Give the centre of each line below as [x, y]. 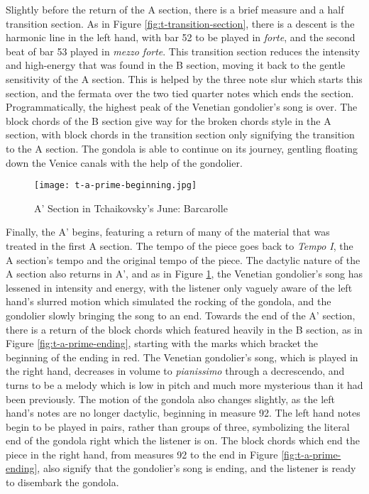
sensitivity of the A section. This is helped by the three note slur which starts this [184, 78]
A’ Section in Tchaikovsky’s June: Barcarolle [131, 208]
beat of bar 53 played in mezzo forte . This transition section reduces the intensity [183, 51]
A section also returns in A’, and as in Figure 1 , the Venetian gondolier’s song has [184, 274]
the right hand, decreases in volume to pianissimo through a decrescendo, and [175, 371]
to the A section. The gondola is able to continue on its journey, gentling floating [182, 148]
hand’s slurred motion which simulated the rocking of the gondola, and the [169, 301]
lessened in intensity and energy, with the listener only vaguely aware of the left [179, 287]
